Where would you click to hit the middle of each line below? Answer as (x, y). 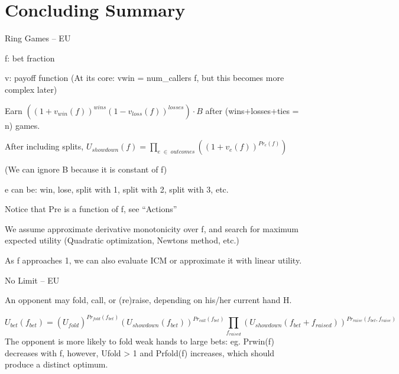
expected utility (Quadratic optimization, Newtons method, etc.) (122, 240)
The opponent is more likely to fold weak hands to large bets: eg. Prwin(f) (140, 341)
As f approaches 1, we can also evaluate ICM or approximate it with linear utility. (153, 260)
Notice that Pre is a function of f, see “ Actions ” (91, 209)
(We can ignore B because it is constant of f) (86, 169)
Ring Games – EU (38, 38)
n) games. (22, 125)
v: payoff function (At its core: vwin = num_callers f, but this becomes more (145, 78)
